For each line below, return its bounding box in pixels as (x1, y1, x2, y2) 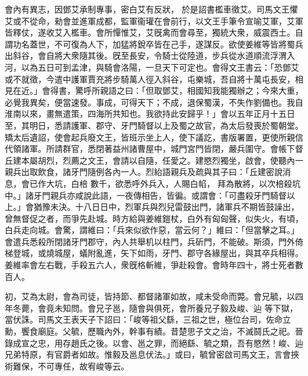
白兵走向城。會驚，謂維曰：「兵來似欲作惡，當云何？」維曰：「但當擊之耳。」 (5, 224, 299, 236)
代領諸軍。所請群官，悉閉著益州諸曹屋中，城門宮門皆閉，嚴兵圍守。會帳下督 (5, 142, 303, 155)
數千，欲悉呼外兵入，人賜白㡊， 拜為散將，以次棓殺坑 (90, 177, 301, 189)
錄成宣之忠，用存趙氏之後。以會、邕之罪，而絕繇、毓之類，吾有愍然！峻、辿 (5, 336, 303, 349)
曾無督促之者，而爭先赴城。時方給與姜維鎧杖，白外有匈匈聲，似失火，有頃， (5, 212, 303, 224)
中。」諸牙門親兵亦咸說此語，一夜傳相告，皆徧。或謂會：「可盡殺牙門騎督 (5, 189, 287, 201)
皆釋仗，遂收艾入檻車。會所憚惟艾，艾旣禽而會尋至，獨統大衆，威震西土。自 (5, 26, 303, 39)
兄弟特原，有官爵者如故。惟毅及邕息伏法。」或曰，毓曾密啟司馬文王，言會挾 (5, 348, 299, 361)
